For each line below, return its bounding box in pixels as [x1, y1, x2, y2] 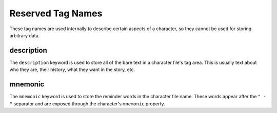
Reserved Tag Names [9, 8, 103, 19]
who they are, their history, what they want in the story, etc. [9, 66, 135, 73]
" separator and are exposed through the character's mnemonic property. [9, 100, 165, 107]
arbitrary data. [9, 32, 40, 38]
